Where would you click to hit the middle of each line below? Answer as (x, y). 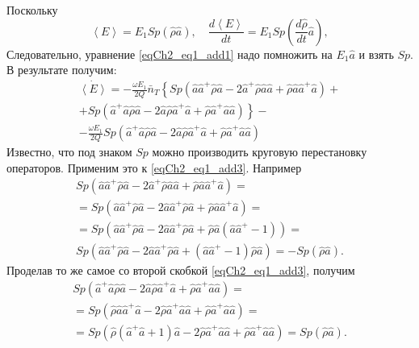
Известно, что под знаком (69, 152)
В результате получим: (62, 70)
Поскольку (32, 10)
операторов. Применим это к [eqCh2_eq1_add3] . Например (154, 167)
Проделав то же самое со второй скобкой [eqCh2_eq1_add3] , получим (181, 270)
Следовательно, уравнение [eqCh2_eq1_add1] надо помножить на (170, 54)
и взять (376, 54)
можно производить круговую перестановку (260, 152)
